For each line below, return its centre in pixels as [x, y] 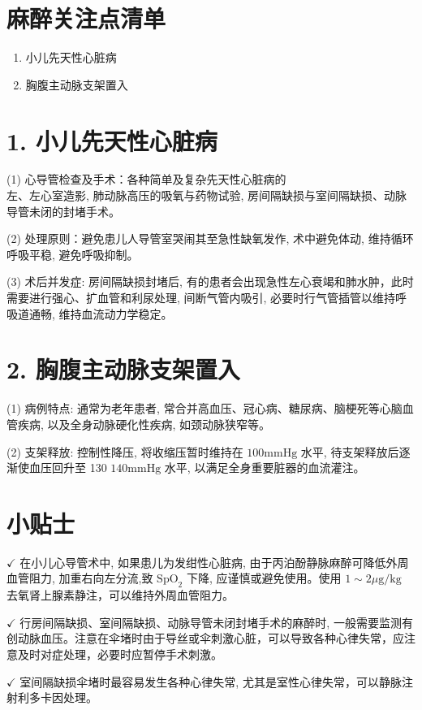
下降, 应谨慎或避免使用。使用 [264, 578]
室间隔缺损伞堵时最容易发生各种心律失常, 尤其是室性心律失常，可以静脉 [211, 681]
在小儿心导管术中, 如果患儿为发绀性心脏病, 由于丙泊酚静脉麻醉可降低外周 [214, 562]
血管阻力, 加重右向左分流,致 [80, 578]
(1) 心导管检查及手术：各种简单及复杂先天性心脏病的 [146, 179]
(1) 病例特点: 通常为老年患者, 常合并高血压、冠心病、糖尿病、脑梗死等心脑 [205, 408]
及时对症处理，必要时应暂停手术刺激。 [120, 654]
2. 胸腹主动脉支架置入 [123, 369]
